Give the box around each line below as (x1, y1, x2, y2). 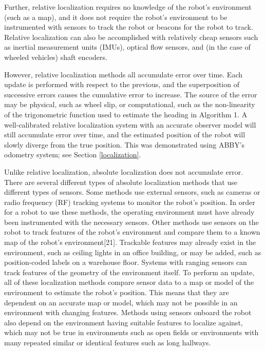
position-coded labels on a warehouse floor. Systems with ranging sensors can (4, 257, 247, 267)
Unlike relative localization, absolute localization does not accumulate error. (4, 166, 243, 177)
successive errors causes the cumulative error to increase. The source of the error (4, 89, 257, 99)
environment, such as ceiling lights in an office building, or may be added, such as (4, 246, 261, 257)
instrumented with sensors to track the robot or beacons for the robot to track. (4, 22, 253, 32)
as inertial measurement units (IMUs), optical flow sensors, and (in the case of (4, 42, 251, 52)
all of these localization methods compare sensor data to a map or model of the (4, 277, 254, 287)
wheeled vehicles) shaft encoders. (4, 51, 107, 62)
